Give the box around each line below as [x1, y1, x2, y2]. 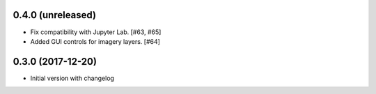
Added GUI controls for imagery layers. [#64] [30, 37, 160, 45]
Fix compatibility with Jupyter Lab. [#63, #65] [30, 28, 162, 36]
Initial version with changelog [30, 74, 115, 82]
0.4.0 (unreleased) [13, 9, 97, 21]
